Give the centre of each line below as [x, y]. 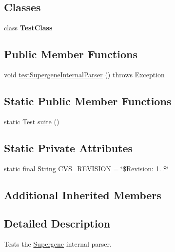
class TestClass [28, 28]
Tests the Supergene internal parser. [58, 244]
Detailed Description [57, 223]
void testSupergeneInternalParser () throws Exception [84, 74]
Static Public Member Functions [88, 101]
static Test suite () [32, 121]
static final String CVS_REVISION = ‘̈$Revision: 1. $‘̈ [86, 168]
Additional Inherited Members [83, 195]
